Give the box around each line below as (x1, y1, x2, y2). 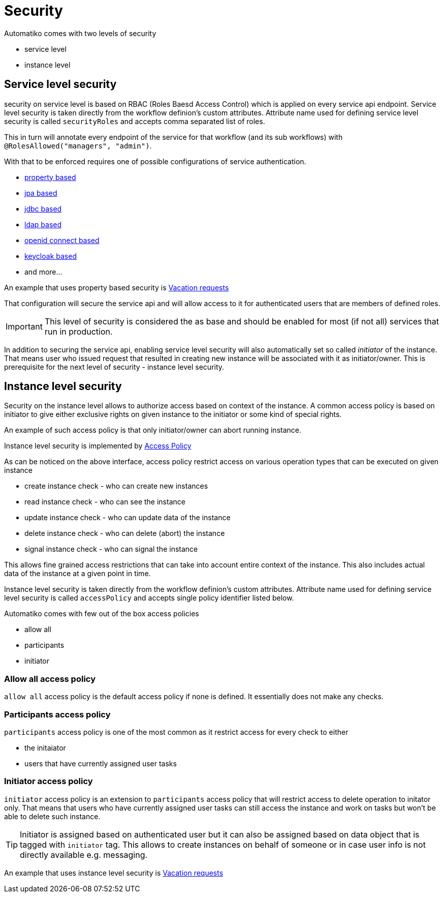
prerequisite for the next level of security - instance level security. (4, 362, 225, 371)
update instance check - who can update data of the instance (24, 513, 231, 522)
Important (6, 321, 43, 332)
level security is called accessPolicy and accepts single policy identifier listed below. (4, 593, 294, 603)
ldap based (24, 220, 62, 229)
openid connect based (24, 235, 100, 245)
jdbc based (24, 204, 62, 213)
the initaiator (24, 743, 66, 752)
